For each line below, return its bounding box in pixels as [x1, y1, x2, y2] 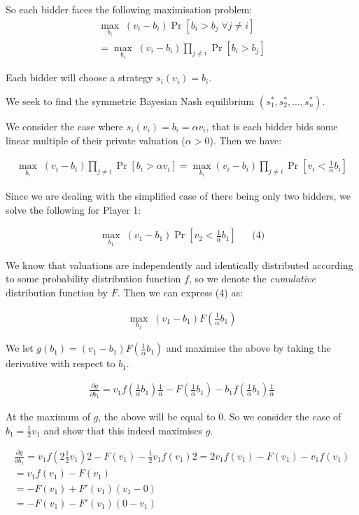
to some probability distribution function [6, 271, 181, 286]
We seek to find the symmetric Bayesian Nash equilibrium [6, 93, 255, 108]
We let [6, 341, 34, 355]
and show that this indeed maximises [43, 423, 203, 437]
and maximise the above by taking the [166, 341, 331, 355]
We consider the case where [6, 118, 124, 133]
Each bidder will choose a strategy [6, 70, 153, 85]
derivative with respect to [6, 356, 115, 371]
